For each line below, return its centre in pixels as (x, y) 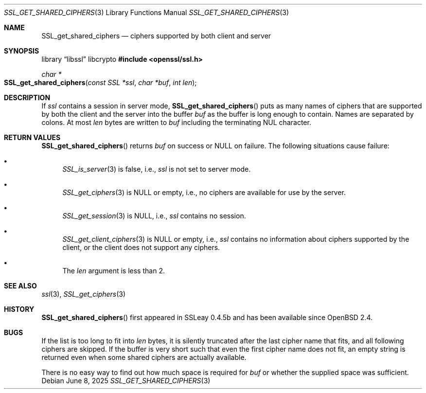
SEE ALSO (20, 286)
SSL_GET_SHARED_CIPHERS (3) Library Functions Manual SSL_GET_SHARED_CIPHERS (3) (147, 12)
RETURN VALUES (32, 137)
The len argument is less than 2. (114, 271)
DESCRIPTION (27, 98)
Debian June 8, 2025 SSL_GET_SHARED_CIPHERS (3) (126, 381)
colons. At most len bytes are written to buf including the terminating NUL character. (176, 122)
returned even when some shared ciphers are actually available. (144, 357)
